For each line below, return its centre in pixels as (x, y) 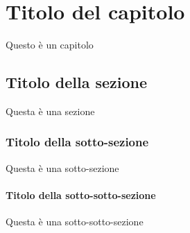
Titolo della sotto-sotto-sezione (81, 195)
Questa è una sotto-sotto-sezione (75, 222)
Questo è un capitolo (50, 45)
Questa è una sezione (50, 111)
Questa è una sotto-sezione (62, 167)
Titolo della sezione (77, 82)
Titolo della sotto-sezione (77, 142)
